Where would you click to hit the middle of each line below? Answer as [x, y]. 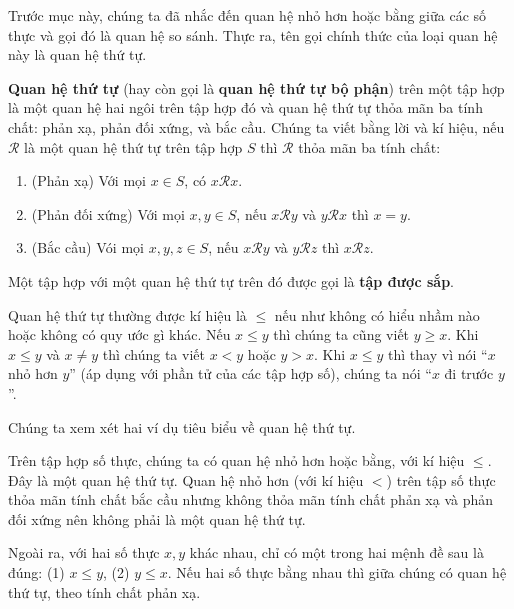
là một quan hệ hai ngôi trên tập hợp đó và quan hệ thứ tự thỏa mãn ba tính [245, 107]
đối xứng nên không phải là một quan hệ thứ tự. [157, 518]
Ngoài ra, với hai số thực [84, 552]
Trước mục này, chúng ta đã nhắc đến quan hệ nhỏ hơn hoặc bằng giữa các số [247, 15]
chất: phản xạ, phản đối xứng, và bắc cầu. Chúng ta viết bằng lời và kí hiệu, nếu [256, 126]
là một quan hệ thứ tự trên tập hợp [133, 146]
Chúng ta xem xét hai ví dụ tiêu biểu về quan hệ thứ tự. [182, 426]
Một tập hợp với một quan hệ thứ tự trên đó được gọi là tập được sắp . [231, 280]
